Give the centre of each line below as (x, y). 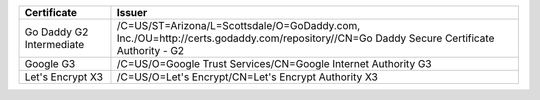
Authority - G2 (150, 50)
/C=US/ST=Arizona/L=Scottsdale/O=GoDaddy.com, (238, 25)
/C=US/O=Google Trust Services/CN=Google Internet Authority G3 (274, 63)
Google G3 (50, 63)
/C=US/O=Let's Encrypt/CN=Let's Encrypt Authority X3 (247, 77)
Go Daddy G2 (56, 32)
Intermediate (54, 44)
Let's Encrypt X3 (64, 77)
